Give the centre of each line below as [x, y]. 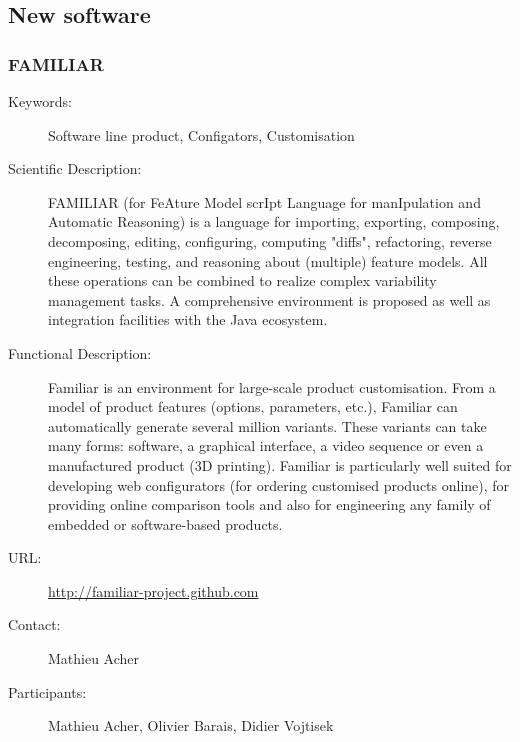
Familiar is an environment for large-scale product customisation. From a [272, 386]
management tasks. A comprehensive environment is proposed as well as [269, 299]
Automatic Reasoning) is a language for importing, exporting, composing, [274, 221]
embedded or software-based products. [165, 523]
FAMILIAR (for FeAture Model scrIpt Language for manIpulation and [264, 201]
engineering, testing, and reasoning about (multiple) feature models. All [268, 260]
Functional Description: [80, 352]
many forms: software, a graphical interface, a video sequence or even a [266, 445]
